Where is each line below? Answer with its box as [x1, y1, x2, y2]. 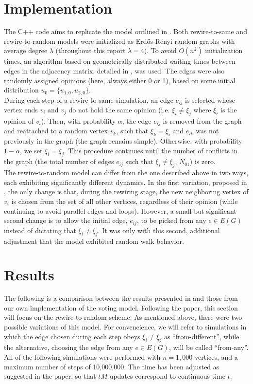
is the [220, 105, 237, 114]
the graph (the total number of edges [4, 156, 114, 166]
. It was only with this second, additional [98, 225, 220, 235]
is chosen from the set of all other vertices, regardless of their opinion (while [11, 196, 238, 206]
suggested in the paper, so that [4, 371, 96, 381]
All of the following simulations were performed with [4, 351, 161, 362]
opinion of [4, 115, 34, 126]
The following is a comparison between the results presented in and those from [4, 293, 238, 303]
